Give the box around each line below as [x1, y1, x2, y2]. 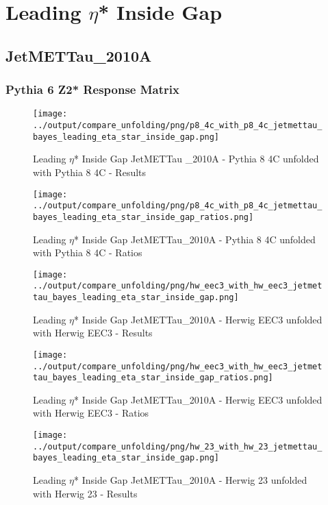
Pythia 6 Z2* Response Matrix [5, 81, 179, 98]
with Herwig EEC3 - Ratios [33, 406, 149, 420]
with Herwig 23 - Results [33, 486, 138, 500]
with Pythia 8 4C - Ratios [33, 245, 142, 260]
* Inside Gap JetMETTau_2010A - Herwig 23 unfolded [74, 472, 307, 486]
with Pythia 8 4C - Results [33, 164, 147, 179]
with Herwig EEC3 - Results [33, 325, 153, 340]
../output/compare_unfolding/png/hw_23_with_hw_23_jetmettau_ [33, 441, 323, 452]
